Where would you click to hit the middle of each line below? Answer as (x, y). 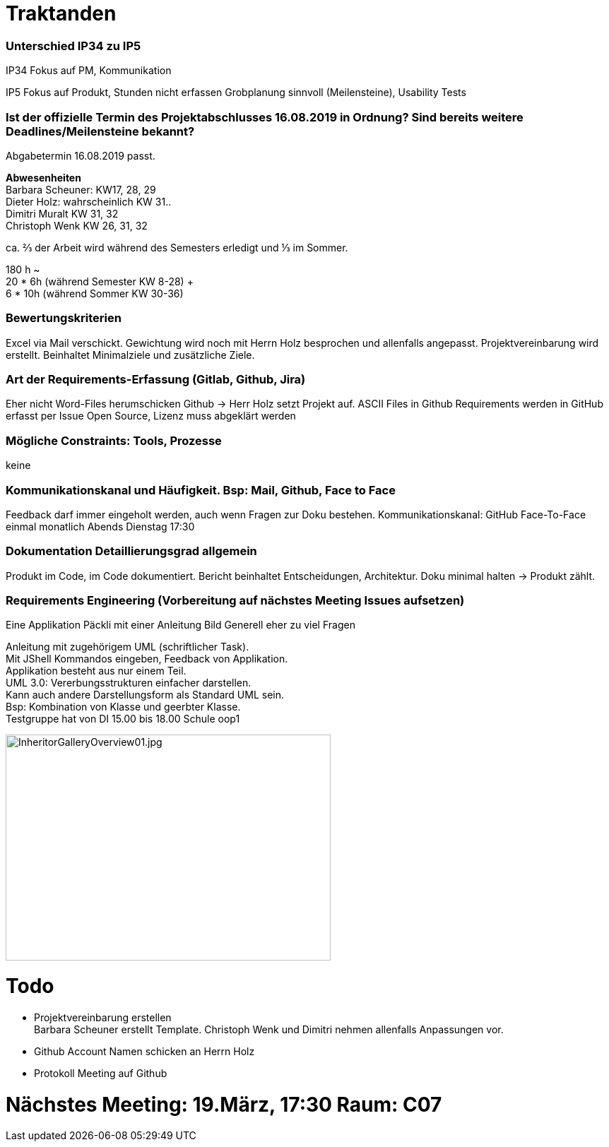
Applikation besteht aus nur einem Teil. (96, 671)
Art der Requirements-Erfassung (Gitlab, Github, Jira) (156, 379)
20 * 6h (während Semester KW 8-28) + (100, 281)
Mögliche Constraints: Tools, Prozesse (114, 440)
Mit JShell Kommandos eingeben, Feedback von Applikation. (147, 659)
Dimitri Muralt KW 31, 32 (62, 213)
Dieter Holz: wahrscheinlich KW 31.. (89, 201)
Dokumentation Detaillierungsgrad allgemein (131, 551)
